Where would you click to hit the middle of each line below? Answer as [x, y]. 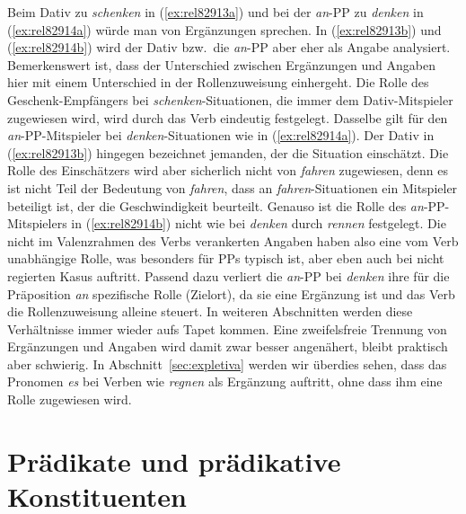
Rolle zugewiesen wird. [70, 399]
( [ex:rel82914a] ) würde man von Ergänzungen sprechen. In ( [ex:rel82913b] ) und [224, 29]
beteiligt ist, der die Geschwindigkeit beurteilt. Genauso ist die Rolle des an [215, 205]
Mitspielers [37, 223]
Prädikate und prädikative [174, 461]
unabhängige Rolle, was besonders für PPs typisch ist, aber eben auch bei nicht [226, 258]
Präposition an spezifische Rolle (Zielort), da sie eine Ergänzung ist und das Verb [231, 293]
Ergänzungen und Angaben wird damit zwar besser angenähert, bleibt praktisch [228, 346]
